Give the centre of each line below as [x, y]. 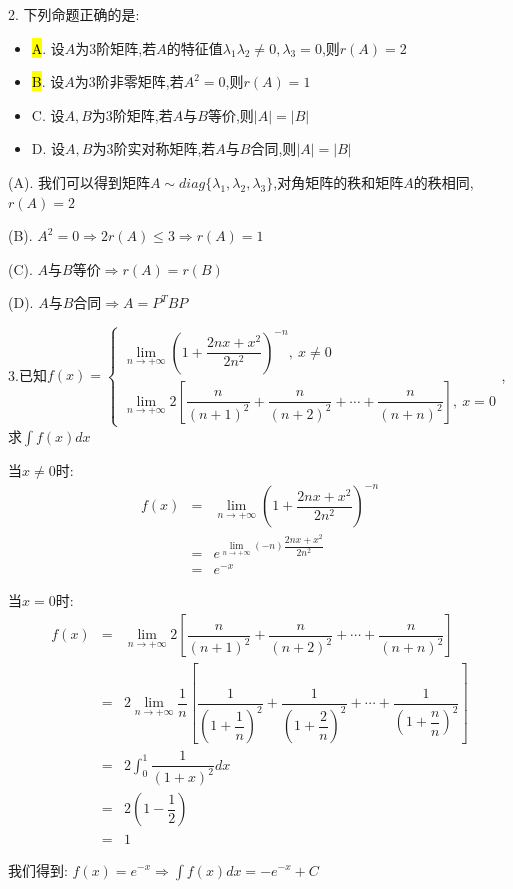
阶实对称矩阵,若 [164, 148]
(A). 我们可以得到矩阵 [79, 181]
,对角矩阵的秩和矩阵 [338, 181]
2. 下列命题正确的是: [74, 14]
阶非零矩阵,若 [139, 81]
